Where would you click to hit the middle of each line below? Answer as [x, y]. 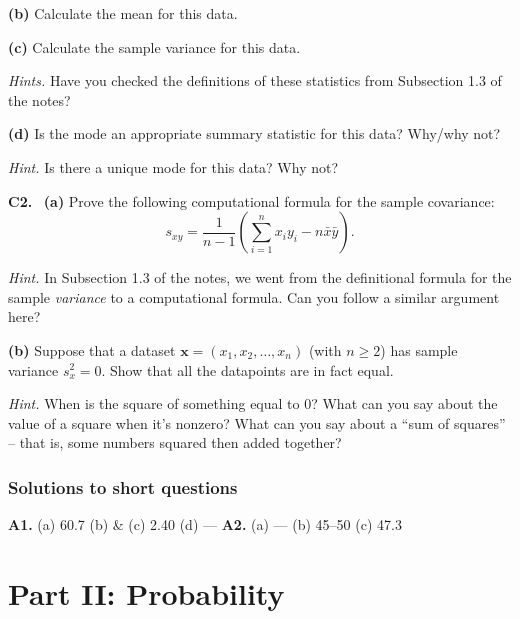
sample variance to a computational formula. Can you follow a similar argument [254, 296]
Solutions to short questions [123, 486]
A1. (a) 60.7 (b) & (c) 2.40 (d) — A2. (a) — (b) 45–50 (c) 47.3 [205, 524]
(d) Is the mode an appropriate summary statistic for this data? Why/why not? [254, 133]
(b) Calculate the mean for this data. [123, 13]
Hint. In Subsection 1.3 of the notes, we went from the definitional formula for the [260, 277]
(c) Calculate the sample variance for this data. [154, 46]
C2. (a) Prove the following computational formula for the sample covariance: [251, 200]
